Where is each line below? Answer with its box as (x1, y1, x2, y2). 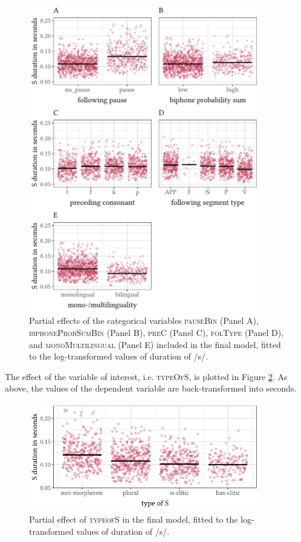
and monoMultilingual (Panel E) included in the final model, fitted (29, 338, 281, 350)
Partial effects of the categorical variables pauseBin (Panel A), (29, 314, 259, 327)
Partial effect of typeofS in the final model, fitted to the (29, 512, 238, 525)
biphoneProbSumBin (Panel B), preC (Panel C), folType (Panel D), (29, 326, 284, 338)
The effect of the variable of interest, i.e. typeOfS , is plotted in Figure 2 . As (5, 370, 288, 382)
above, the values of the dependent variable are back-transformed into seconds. (5, 382, 297, 395)
